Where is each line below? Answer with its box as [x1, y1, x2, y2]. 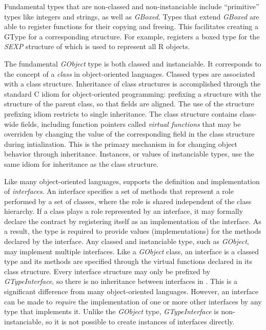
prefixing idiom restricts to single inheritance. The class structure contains [4, 108, 237, 119]
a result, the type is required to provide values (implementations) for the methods [4, 226, 261, 236]
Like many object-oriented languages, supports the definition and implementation [4, 175, 260, 186]
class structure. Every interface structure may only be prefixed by [4, 266, 211, 276]
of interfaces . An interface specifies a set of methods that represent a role [4, 186, 234, 196]
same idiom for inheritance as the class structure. [4, 158, 159, 169]
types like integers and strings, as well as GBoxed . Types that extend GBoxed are [4, 11, 259, 21]
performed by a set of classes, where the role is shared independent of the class [4, 195, 252, 206]
